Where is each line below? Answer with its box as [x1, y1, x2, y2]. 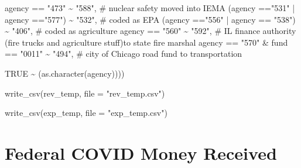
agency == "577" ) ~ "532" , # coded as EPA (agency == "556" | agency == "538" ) [5, 13, 296, 25]
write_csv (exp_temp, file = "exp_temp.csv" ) [5, 107, 167, 119]
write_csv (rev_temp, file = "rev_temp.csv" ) [5, 87, 165, 99]
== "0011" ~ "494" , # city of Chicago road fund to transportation [5, 47, 242, 60]
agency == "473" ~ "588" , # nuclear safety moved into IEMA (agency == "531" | [5, 2, 295, 13]
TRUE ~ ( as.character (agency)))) [5, 67, 125, 79]
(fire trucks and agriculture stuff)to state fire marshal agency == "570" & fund [5, 36, 288, 48]
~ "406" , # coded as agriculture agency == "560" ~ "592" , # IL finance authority [5, 25, 296, 37]
